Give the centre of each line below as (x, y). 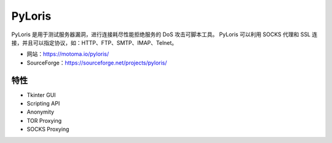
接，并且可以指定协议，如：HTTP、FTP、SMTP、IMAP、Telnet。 (94, 42)
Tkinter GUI (41, 95)
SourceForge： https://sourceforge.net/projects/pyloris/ (97, 63)
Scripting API (43, 104)
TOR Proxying (44, 120)
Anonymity (41, 112)
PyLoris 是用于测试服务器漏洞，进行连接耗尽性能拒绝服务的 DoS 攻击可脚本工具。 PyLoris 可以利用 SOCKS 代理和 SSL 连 (164, 34)
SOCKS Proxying (48, 129)
